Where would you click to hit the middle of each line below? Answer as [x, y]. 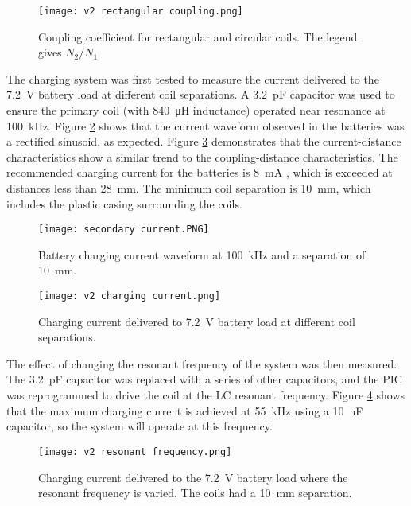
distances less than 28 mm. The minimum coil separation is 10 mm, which [189, 188]
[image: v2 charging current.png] [130, 296]
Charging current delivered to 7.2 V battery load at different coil [197, 321]
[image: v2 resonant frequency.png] [135, 452]
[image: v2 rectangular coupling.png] [141, 11]
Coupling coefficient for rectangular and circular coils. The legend [198, 36]
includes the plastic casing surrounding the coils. [124, 203]
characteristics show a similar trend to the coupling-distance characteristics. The [202, 156]
